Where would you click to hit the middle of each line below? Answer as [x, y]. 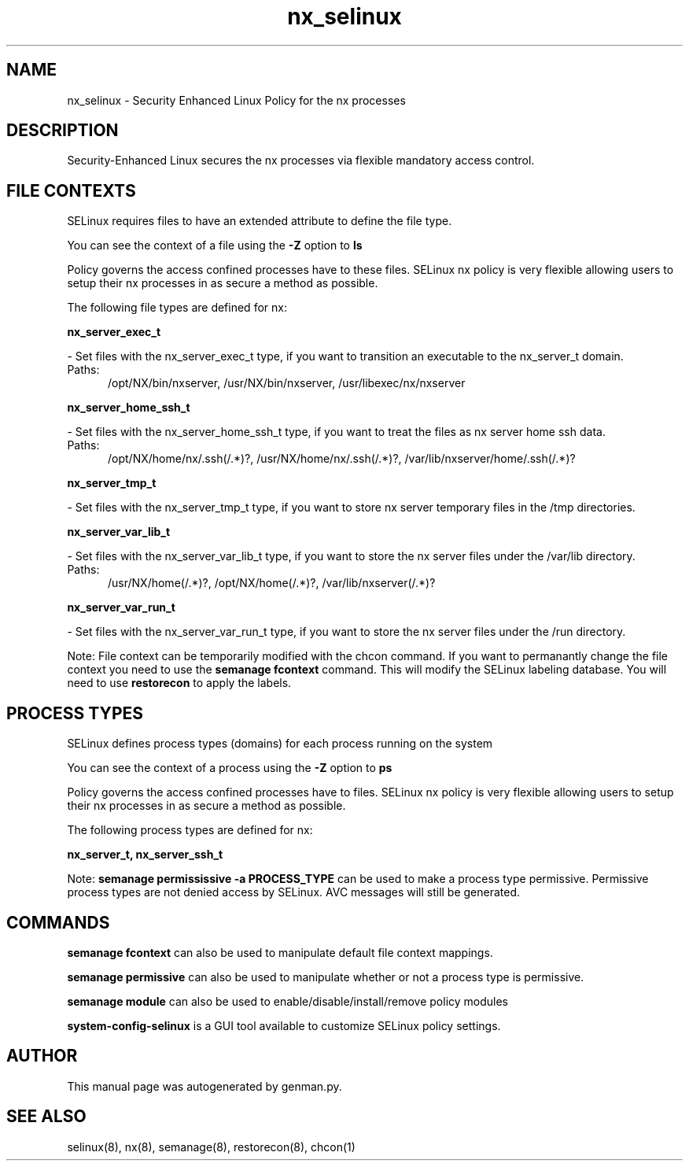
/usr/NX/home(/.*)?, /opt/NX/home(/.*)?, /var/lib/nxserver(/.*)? [272, 583]
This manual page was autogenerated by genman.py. [204, 1086]
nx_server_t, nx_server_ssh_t [145, 855]
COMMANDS [58, 922]
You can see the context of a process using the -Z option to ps [230, 768]
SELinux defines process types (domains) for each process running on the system [280, 744]
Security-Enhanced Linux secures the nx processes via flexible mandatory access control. [301, 161]
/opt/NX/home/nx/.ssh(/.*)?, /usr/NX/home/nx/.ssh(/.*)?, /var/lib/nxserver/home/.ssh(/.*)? [342, 459]
